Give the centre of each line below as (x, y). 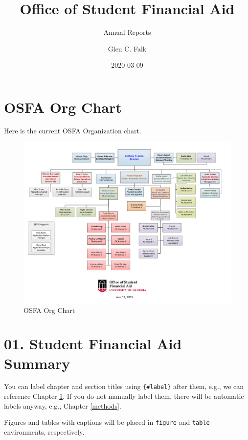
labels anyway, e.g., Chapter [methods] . (63, 405)
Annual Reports (127, 32)
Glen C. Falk (127, 48)
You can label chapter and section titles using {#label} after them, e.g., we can (124, 386)
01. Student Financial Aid (93, 344)
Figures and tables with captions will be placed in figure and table (107, 422)
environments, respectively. (44, 431)
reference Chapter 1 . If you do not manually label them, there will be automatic (124, 396)
